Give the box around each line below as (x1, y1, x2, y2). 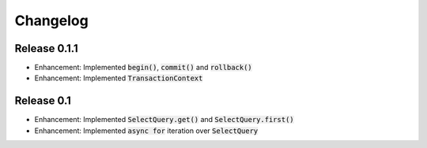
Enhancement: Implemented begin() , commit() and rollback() (34, 63, 252, 72)
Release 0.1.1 (14, 42, 78, 55)
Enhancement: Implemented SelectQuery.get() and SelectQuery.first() (34, 115, 294, 124)
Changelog (14, 12, 89, 29)
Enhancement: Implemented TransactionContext (34, 73, 203, 83)
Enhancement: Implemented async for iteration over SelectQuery (34, 126, 259, 135)
